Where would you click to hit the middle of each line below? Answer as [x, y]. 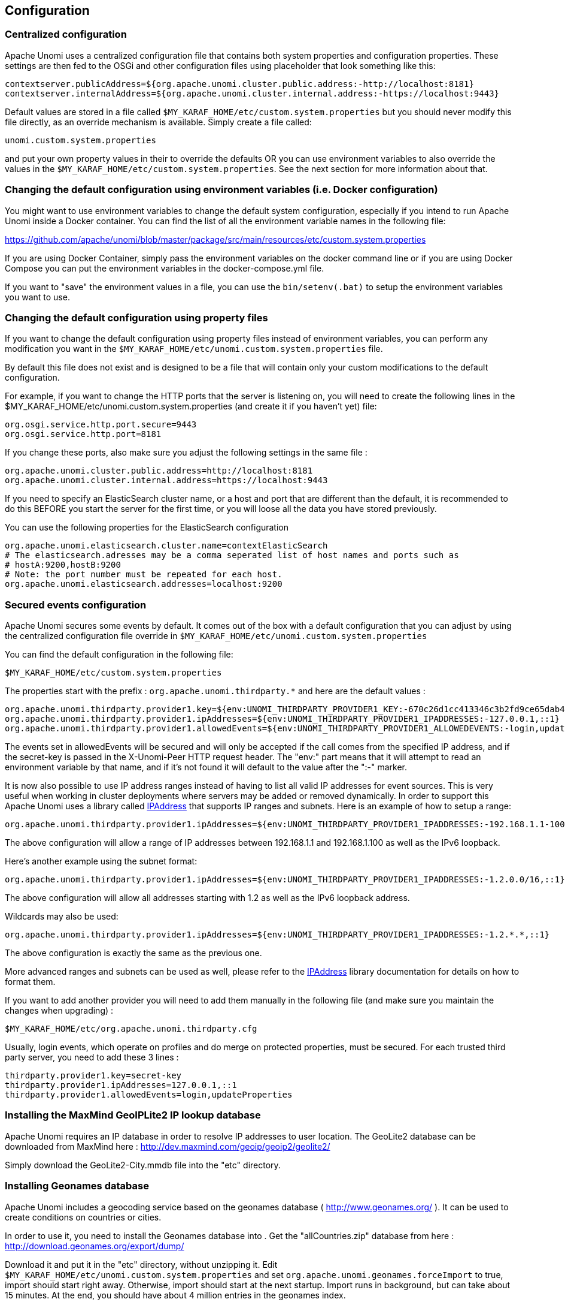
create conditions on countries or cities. [83, 1217]
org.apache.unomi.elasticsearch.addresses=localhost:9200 [144, 584]
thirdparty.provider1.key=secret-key [93, 1076]
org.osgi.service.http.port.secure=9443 [101, 425]
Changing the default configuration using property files [136, 317]
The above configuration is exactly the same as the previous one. [133, 953]
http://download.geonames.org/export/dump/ [95, 1246]
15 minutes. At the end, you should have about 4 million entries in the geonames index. [175, 1295]
